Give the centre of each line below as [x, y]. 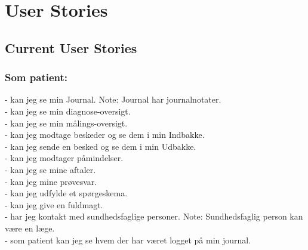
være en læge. [30, 228]
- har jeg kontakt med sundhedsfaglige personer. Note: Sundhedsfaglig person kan [154, 216]
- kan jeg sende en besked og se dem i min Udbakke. [101, 146]
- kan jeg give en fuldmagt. [54, 204]
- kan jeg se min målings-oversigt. [66, 123]
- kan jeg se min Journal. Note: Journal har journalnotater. [113, 99]
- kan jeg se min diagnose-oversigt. [68, 111]
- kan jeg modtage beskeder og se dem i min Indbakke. [105, 135]
